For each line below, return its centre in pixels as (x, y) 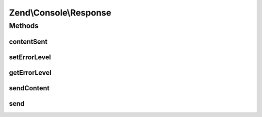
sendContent (29, 88)
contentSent (28, 42)
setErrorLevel (30, 57)
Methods (24, 26)
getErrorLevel (30, 73)
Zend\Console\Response (60, 13)
